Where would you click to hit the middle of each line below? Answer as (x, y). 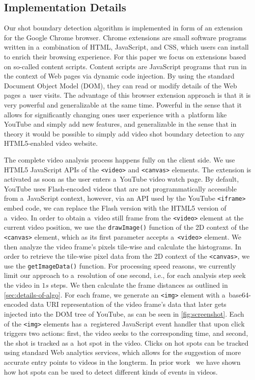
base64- (240, 294)
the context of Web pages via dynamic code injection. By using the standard (119, 76)
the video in (22, 285)
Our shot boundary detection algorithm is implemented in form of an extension (123, 28)
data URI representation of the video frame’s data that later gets (128, 304)
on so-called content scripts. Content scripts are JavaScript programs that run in (126, 66)
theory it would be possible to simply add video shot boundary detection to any (124, 133)
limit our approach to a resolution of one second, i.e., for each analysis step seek (125, 275)
